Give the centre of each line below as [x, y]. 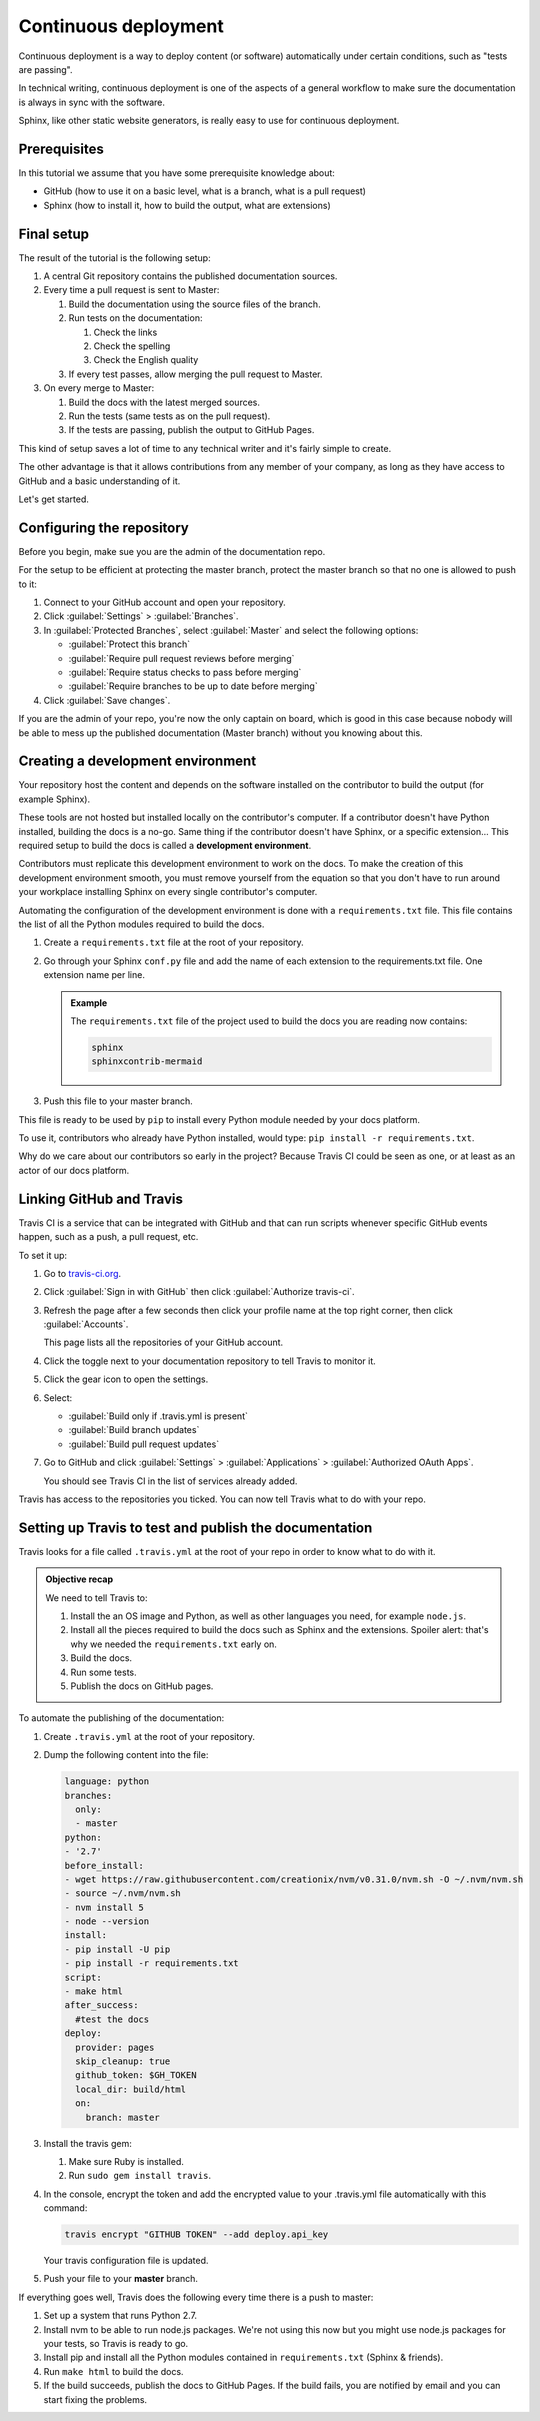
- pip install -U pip [117, 1949]
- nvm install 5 [104, 1907]
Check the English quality [146, 360]
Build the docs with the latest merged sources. [164, 402]
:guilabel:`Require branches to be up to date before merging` [193, 686]
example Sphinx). [54, 799]
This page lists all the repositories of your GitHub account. [163, 1342]
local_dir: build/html [131, 2089]
